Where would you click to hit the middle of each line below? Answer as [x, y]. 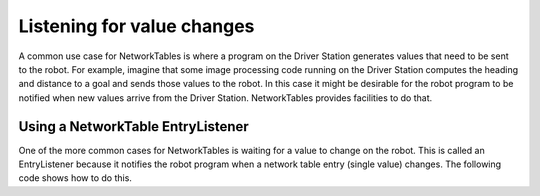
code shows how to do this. [75, 178]
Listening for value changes [136, 26]
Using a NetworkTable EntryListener [133, 126]
